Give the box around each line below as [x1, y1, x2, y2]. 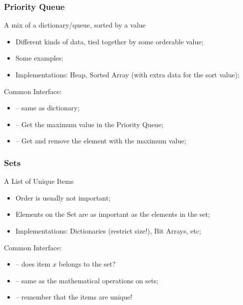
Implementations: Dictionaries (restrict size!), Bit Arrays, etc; [15, 225, 201, 236]
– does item [15, 259, 51, 269]
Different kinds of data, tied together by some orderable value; [15, 36, 204, 46]
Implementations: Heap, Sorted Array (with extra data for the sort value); [15, 69, 240, 79]
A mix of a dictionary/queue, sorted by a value [4, 20, 146, 30]
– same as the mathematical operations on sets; [15, 275, 158, 285]
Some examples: [15, 53, 63, 63]
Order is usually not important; [15, 192, 111, 203]
